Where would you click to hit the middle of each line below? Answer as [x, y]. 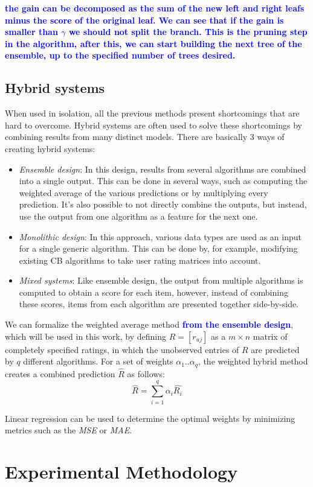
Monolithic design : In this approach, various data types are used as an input [160, 236]
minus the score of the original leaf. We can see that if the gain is [144, 20]
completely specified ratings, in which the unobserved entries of [122, 349]
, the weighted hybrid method [253, 361]
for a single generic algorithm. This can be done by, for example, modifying [158, 248]
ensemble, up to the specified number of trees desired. [120, 55]
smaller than [31, 32]
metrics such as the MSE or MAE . [69, 430]
